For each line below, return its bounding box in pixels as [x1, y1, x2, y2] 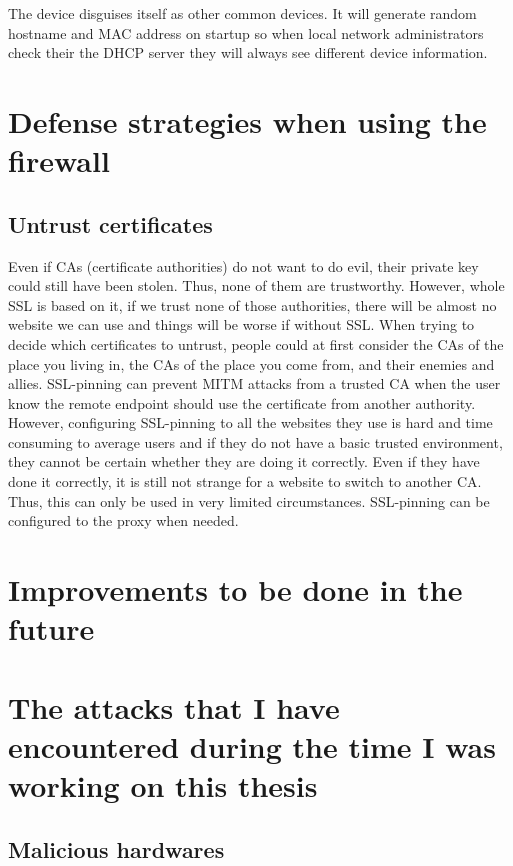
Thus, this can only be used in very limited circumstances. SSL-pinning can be [8, 490, 490, 511]
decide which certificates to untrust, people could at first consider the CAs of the [8, 333, 504, 354]
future [8, 608, 95, 649]
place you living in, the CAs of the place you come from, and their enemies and [8, 353, 495, 374]
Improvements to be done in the [8, 569, 463, 610]
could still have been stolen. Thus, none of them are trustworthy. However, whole [8, 275, 505, 296]
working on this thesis [8, 764, 318, 805]
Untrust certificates [8, 208, 213, 239]
